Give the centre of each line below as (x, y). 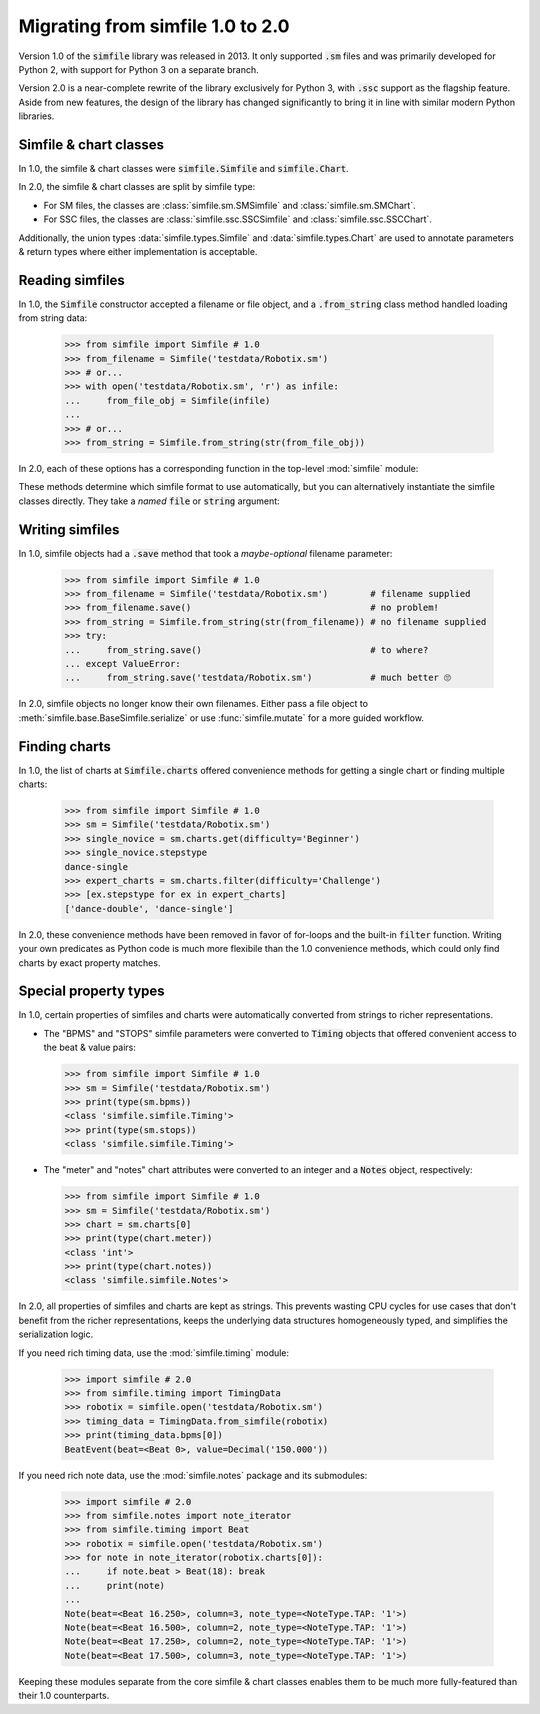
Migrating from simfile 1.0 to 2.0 (154, 26)
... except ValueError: (123, 663)
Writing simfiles (69, 529)
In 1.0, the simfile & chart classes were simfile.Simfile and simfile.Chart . (183, 169)
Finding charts (65, 746)
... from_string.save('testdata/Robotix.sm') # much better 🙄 (258, 678)
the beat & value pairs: (90, 1047)
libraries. (36, 116)
